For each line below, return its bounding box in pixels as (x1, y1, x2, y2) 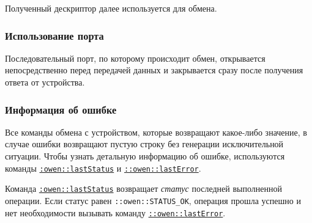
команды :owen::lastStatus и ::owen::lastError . (5, 161, 201, 174)
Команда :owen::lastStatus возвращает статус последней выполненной (5, 182, 282, 195)
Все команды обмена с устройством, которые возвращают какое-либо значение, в (5, 125, 307, 138)
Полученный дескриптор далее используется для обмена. (5, 2, 217, 14)
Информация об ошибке (5, 101, 117, 117)
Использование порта (5, 27, 104, 43)
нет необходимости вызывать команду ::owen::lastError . (5, 206, 226, 219)
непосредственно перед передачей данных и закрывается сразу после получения (5, 64, 303, 76)
